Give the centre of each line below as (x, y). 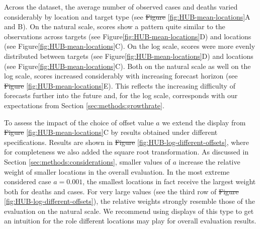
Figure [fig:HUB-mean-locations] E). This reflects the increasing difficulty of (120, 85)
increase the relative (209, 161)
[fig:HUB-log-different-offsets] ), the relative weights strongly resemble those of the (129, 201)
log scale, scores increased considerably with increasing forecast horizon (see (121, 76)
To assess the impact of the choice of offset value (79, 122)
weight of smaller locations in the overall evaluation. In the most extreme (117, 171)
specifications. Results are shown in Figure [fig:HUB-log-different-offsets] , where (126, 142)
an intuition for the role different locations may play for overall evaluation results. (130, 221)
